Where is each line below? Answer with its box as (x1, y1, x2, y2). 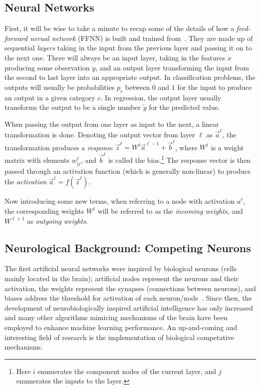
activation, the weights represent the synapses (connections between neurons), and (4, 283, 256, 293)
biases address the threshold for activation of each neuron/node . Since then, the (4, 293, 252, 303)
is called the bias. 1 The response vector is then (108, 153, 251, 165)
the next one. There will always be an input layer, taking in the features (4, 52, 226, 62)
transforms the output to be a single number (4, 102, 141, 112)
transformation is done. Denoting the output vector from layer (4, 129, 195, 140)
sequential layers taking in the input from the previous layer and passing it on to (4, 42, 252, 53)
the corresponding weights (4, 206, 84, 216)
